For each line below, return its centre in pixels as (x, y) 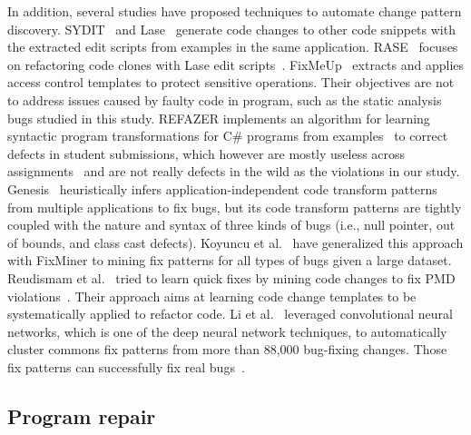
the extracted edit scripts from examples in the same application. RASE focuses (233, 47)
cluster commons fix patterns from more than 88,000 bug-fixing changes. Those (227, 349)
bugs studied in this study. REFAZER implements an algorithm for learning (219, 118)
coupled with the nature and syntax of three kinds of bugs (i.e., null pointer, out (231, 225)
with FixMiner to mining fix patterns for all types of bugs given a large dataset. (230, 260)
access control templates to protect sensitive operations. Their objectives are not (231, 82)
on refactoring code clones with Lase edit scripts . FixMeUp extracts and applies (236, 64)
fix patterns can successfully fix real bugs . (126, 366)
